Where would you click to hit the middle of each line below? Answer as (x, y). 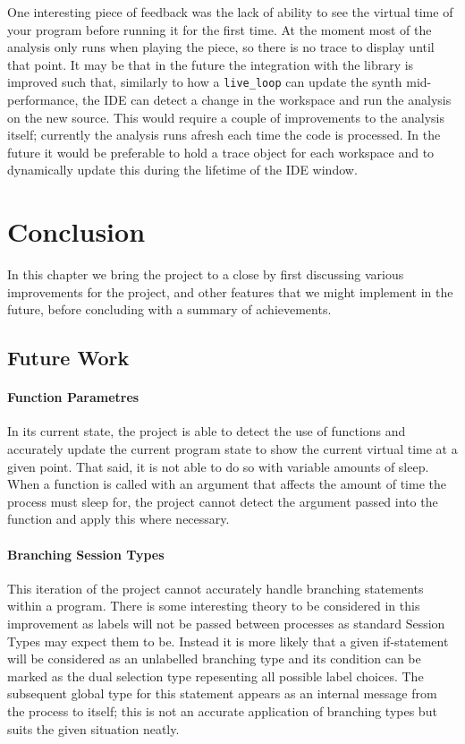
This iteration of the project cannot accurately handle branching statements (216, 588)
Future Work (68, 358)
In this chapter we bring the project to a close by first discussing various (206, 274)
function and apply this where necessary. (118, 519)
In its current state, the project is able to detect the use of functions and (207, 431)
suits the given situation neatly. (93, 728)
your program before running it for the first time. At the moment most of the (220, 29)
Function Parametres (73, 397)
